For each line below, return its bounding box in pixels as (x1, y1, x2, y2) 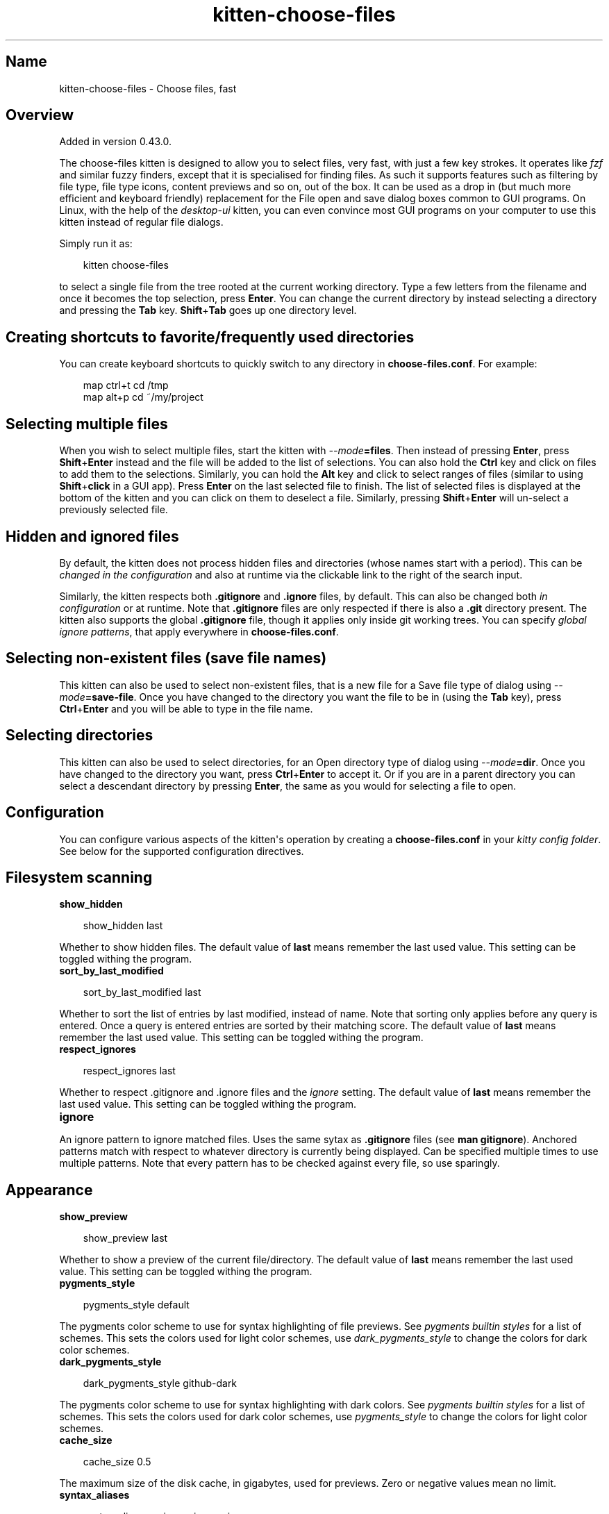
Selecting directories (6, 726, 153, 744)
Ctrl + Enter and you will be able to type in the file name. (59, 702, 313, 715)
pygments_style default (83, 1299, 190, 1311)
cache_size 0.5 (83, 1456, 151, 1468)
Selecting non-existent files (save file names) (6, 649, 327, 667)
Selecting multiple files (6, 415, 168, 433)
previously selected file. (59, 504, 168, 516)
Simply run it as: (59, 238, 133, 250)
